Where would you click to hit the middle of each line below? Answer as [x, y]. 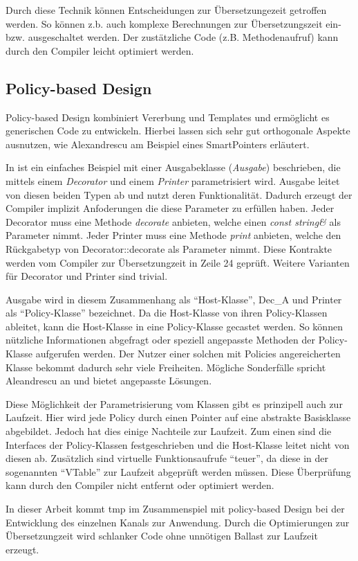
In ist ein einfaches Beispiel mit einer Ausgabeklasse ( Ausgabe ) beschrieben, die [173, 167]
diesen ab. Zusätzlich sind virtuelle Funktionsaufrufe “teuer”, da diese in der [167, 458]
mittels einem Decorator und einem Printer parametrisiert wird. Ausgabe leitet [173, 180]
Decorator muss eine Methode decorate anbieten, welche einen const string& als [173, 221]
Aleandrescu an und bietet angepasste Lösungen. [109, 381]
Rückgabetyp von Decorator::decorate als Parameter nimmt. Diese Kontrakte [169, 248]
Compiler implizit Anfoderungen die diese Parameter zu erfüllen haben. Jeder [170, 208]
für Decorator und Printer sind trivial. [87, 276]
